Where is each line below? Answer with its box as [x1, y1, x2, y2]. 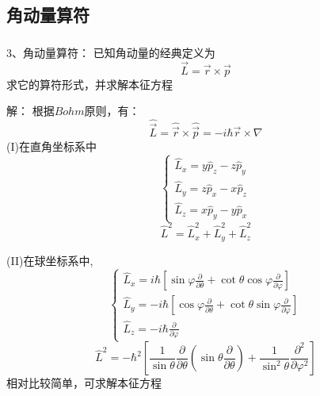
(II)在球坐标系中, [6, 252, 93, 268]
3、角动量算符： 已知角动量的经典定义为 [6, 44, 215, 60]
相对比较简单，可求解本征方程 [6, 375, 162, 391]
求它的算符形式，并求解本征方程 [6, 75, 173, 92]
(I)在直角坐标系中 [6, 138, 97, 155]
